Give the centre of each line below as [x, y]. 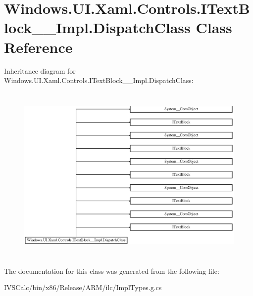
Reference [38, 47]
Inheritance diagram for [40, 70]
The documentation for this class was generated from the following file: [112, 271]
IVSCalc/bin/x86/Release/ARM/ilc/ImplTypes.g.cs [83, 287]
